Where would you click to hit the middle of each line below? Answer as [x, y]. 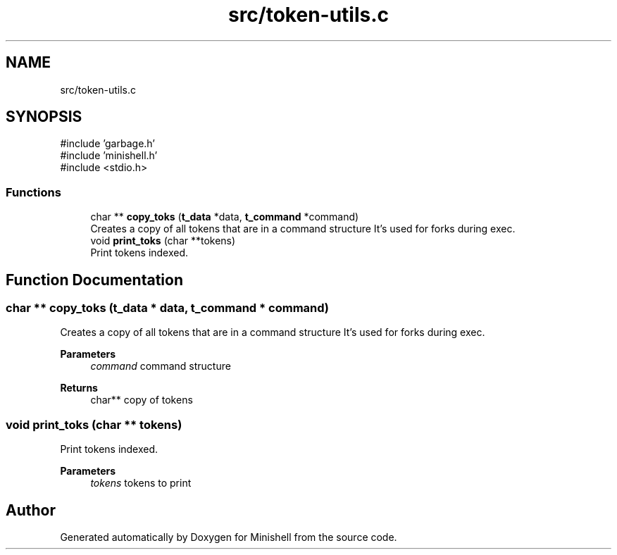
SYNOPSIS [44, 117]
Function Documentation [94, 280]
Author [31, 510]
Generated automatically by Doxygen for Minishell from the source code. [229, 537]
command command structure [161, 366]
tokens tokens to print [141, 483]
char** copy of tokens [142, 400]
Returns [79, 388]
